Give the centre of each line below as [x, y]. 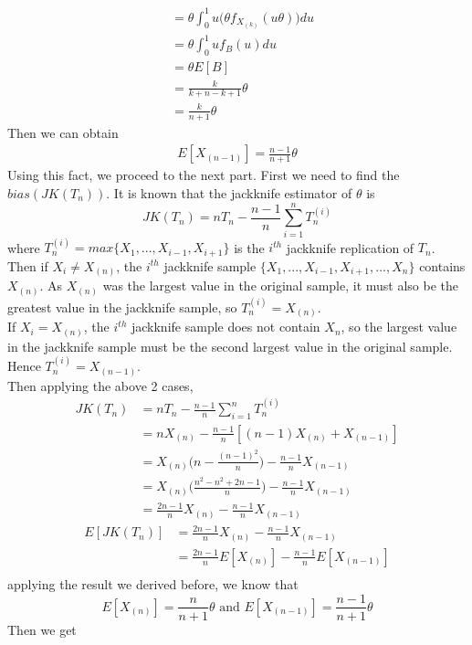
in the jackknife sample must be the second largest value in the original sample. [230, 346]
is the [249, 247]
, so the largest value [399, 327]
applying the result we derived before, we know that [153, 583]
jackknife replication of [350, 247]
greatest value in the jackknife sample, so [122, 307]
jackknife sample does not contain [226, 327]
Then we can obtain [63, 132]
